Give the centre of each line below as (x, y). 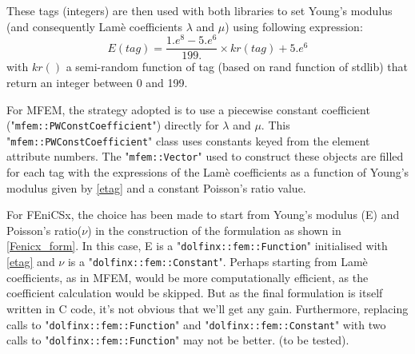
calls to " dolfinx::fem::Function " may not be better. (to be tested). (178, 340)
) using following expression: (294, 26)
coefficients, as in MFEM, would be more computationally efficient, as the (188, 277)
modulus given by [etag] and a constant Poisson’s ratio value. (156, 187)
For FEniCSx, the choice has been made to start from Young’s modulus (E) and (203, 215)
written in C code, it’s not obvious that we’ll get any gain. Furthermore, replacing (207, 308)
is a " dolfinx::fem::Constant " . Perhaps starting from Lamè (217, 262)
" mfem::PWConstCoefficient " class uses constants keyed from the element (188, 140)
